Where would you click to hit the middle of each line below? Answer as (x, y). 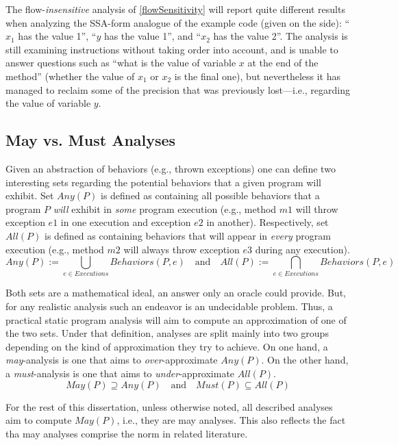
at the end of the (283, 63)
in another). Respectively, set (268, 222)
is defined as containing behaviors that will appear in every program (188, 235)
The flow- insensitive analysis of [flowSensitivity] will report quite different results (175, 9)
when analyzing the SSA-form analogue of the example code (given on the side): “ (178, 22)
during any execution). (302, 249)
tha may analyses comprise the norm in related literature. (127, 433)
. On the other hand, (305, 360)
